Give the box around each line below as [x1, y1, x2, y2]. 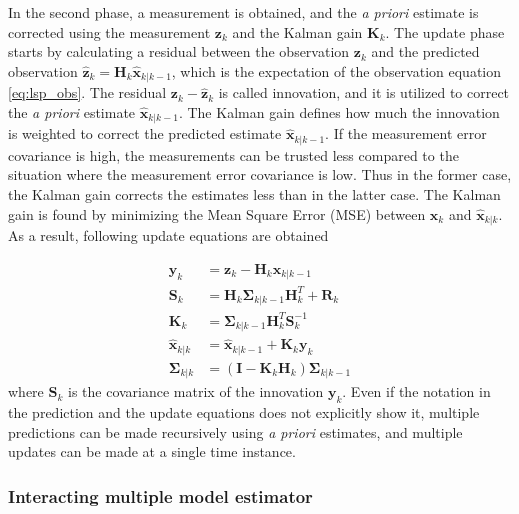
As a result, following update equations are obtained [8, 224, 329, 245]
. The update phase [385, 21, 505, 42]
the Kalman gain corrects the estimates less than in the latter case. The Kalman [8, 183, 501, 204]
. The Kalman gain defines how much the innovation [178, 101, 500, 122]
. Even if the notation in [342, 381, 491, 402]
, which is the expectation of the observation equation [171, 60, 502, 81]
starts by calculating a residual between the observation [8, 41, 350, 62]
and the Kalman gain [232, 21, 363, 42]
